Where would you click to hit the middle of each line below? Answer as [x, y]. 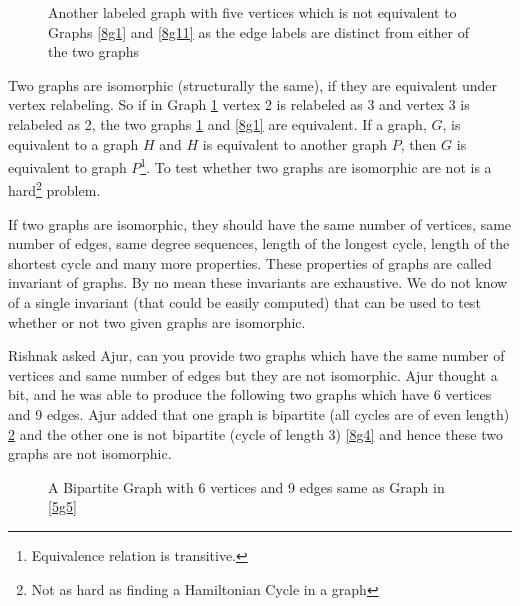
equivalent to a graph [73, 143]
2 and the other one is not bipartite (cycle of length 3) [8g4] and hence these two [255, 433]
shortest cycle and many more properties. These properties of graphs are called [250, 262]
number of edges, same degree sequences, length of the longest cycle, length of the [259, 243]
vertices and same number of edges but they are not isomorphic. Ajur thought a [253, 374]
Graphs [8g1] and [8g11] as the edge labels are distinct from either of [259, 31]
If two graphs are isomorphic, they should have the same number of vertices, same [260, 223]
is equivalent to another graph [294, 143]
